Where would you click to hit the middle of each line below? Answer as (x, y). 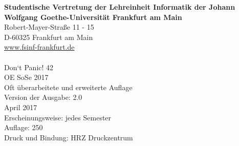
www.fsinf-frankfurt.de (39, 47)
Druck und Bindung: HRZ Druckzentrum (69, 137)
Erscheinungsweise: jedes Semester (58, 117)
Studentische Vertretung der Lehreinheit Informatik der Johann (120, 7)
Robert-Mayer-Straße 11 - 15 (49, 27)
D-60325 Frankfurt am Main (49, 37)
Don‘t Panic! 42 (29, 67)
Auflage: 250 (24, 127)
